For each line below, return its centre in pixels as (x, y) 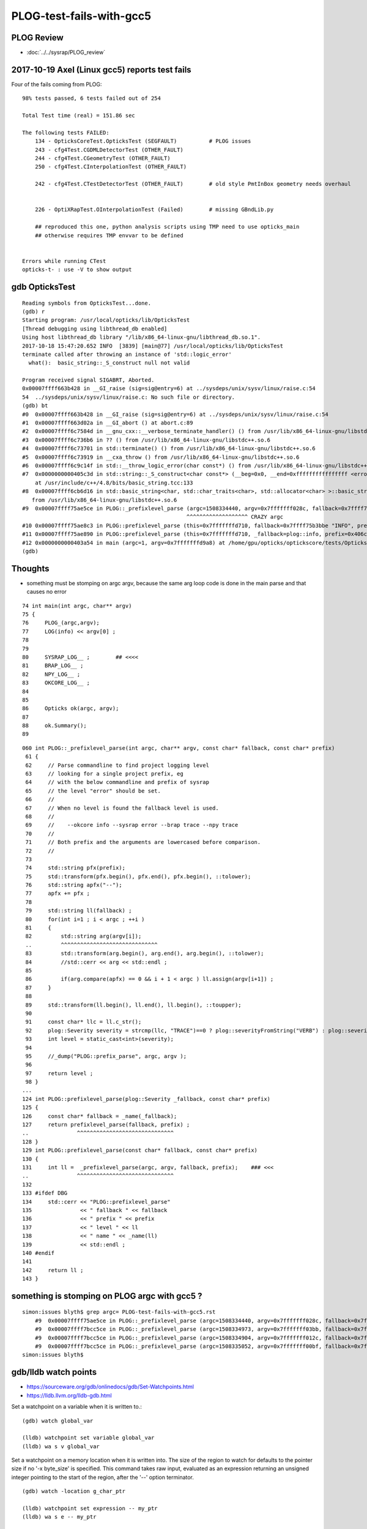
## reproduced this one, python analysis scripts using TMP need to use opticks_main (167, 227)
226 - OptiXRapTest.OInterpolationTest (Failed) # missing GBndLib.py (154, 210)
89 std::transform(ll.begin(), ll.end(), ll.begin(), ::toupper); (133, 1005)
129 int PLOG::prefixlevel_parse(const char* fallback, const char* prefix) (140, 1150)
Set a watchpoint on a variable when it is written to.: (76, 1407)
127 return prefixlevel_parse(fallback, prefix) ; (106, 1125)
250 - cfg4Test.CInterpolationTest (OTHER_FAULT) (110, 167)
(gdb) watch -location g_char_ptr (74, 1491)
